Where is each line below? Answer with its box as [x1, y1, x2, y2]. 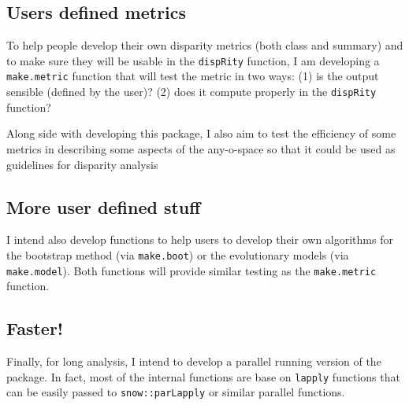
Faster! [6, 316, 64, 341]
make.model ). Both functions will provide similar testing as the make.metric [6, 262, 377, 278]
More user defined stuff [6, 194, 201, 219]
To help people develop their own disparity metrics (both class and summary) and [6, 37, 403, 53]
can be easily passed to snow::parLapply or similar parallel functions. [6, 384, 345, 400]
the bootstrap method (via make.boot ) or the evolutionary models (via [6, 246, 349, 263]
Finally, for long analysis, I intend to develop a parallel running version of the [6, 353, 381, 370]
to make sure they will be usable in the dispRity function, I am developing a [6, 52, 380, 68]
